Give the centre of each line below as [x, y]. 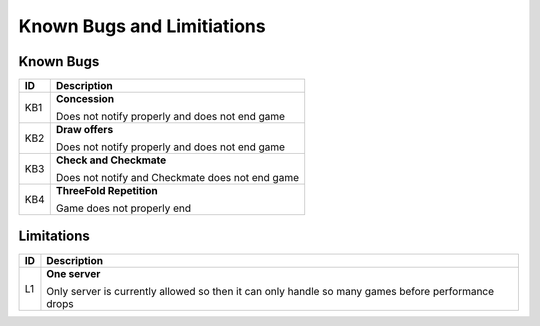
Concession [85, 99]
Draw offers [84, 130]
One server [73, 273]
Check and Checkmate [111, 160]
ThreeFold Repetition [107, 191]
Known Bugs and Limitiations [142, 26]
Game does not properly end [123, 208]
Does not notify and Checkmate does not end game [177, 178]
